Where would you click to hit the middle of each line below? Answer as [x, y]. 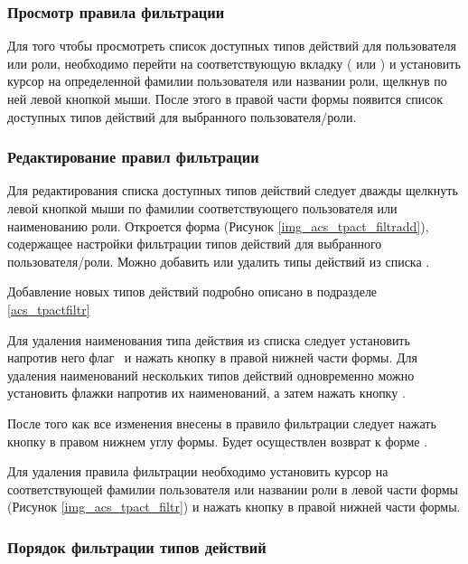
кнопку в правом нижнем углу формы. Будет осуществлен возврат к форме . [218, 441]
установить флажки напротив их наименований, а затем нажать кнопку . [206, 393]
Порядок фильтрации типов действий [137, 546]
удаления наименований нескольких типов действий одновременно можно [211, 375]
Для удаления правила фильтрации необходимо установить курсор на [198, 471]
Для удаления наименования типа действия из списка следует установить [209, 339]
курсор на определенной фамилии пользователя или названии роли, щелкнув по [227, 81]
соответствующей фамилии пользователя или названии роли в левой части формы [233, 489]
